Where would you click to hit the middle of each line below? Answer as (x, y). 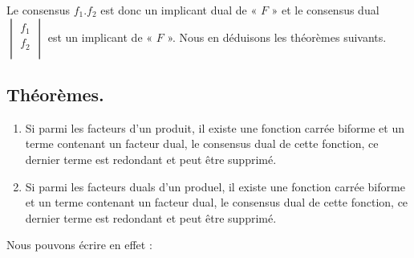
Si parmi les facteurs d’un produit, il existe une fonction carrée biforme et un (215, 127)
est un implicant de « (100, 37)
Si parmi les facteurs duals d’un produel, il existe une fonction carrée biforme (215, 186)
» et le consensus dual (325, 10)
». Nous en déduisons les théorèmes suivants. (277, 37)
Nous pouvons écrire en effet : (79, 245)
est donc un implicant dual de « (179, 10)
